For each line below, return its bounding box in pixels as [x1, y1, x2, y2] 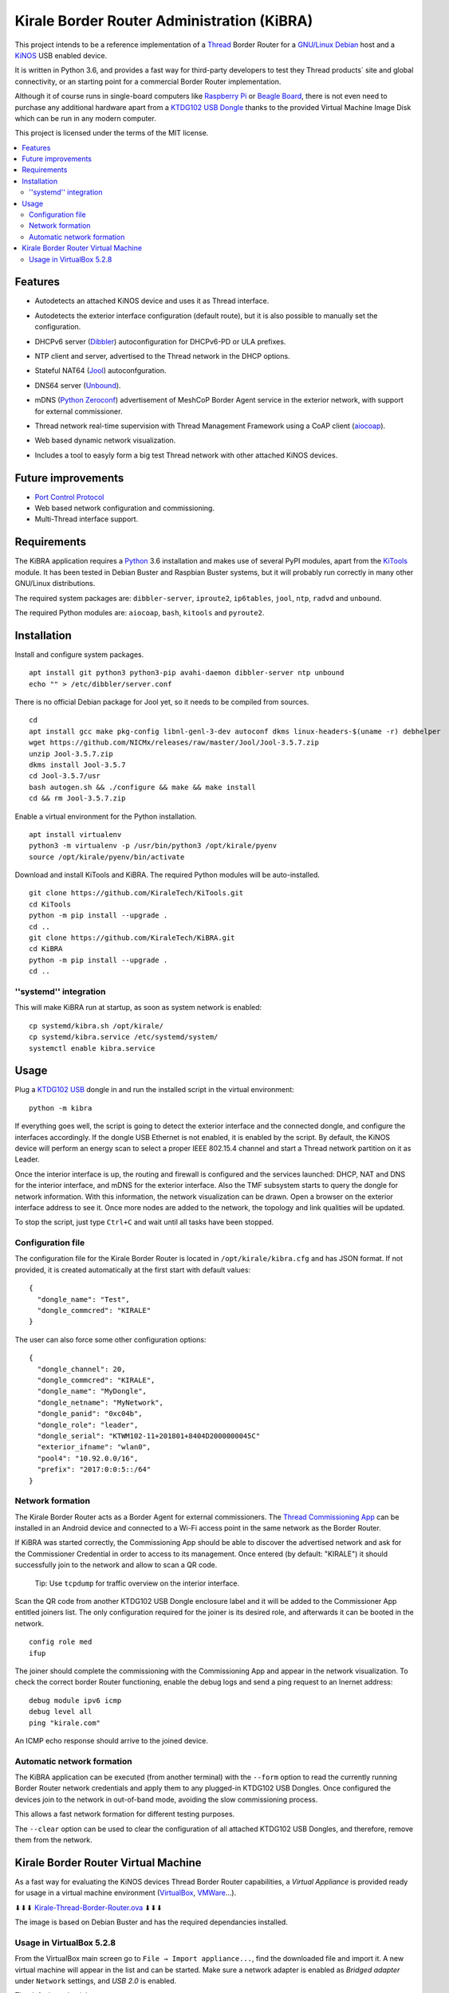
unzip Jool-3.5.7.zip [29, 749, 113, 758]
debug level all [29, 1707, 93, 1716]
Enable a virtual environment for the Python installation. [14, 812, 197, 821]
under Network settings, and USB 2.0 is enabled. [14, 1976, 177, 1985]
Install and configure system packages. [14, 650, 144, 659]
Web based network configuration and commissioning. [34, 503, 215, 513]
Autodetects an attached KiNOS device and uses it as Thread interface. [34, 296, 270, 306]
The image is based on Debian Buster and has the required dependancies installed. [14, 1917, 289, 1927]
